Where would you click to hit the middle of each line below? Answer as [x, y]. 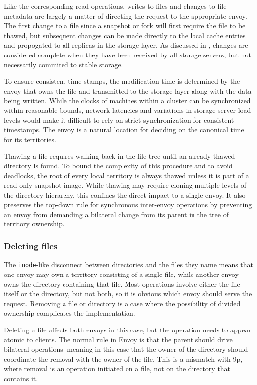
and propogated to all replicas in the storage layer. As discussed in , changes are [126, 45]
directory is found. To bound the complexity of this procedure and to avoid [118, 165]
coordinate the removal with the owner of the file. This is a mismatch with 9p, [123, 358]
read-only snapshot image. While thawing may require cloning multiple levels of [125, 185]
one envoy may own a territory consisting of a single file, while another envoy [121, 274]
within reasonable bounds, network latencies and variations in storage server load [128, 110]
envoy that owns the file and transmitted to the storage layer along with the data [128, 90]
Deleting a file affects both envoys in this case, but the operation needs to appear [128, 329]
